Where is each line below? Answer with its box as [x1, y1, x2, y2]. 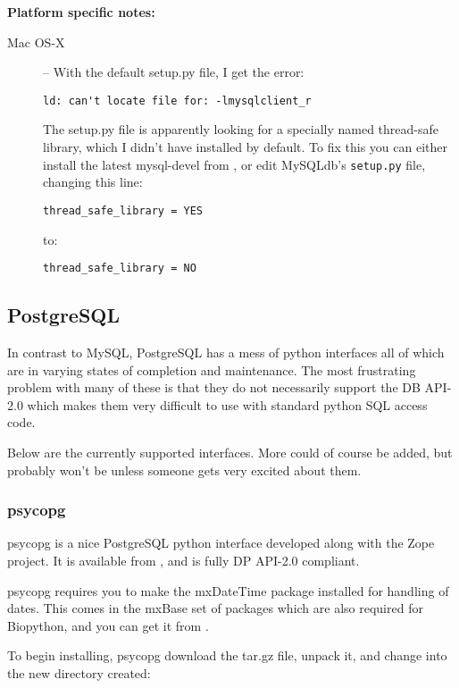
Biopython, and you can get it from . [7, 616, 209, 634]
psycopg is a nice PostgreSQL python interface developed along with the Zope [7, 533, 435, 552]
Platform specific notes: [7, 3, 155, 21]
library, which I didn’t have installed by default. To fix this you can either [43, 138, 447, 156]
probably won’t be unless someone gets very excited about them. [7, 460, 362, 479]
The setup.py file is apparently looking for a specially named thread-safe [43, 120, 439, 138]
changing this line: [43, 172, 143, 191]
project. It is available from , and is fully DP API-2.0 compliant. [7, 550, 360, 569]
